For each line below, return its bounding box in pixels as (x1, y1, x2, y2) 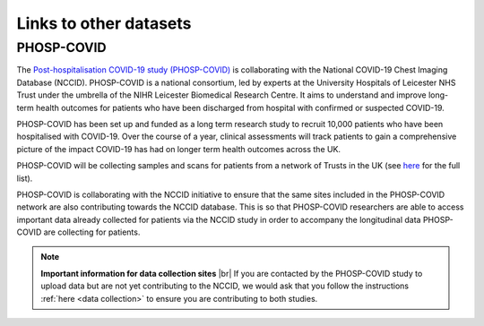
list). (16, 173, 33, 184)
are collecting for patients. (43, 227, 141, 237)
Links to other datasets (16, 13, 192, 33)
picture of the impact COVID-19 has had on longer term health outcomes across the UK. (16, 143, 341, 154)
